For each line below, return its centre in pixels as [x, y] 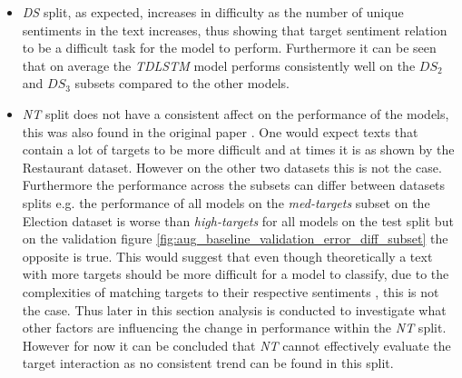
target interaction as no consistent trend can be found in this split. [208, 363]
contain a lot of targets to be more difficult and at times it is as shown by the [238, 149]
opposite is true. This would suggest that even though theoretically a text [227, 256]
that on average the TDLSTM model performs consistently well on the [219, 65]
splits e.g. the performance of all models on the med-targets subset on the [226, 202]
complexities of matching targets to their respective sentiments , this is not [231, 291]
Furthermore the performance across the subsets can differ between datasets [234, 185]
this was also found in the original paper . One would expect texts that [220, 131]
